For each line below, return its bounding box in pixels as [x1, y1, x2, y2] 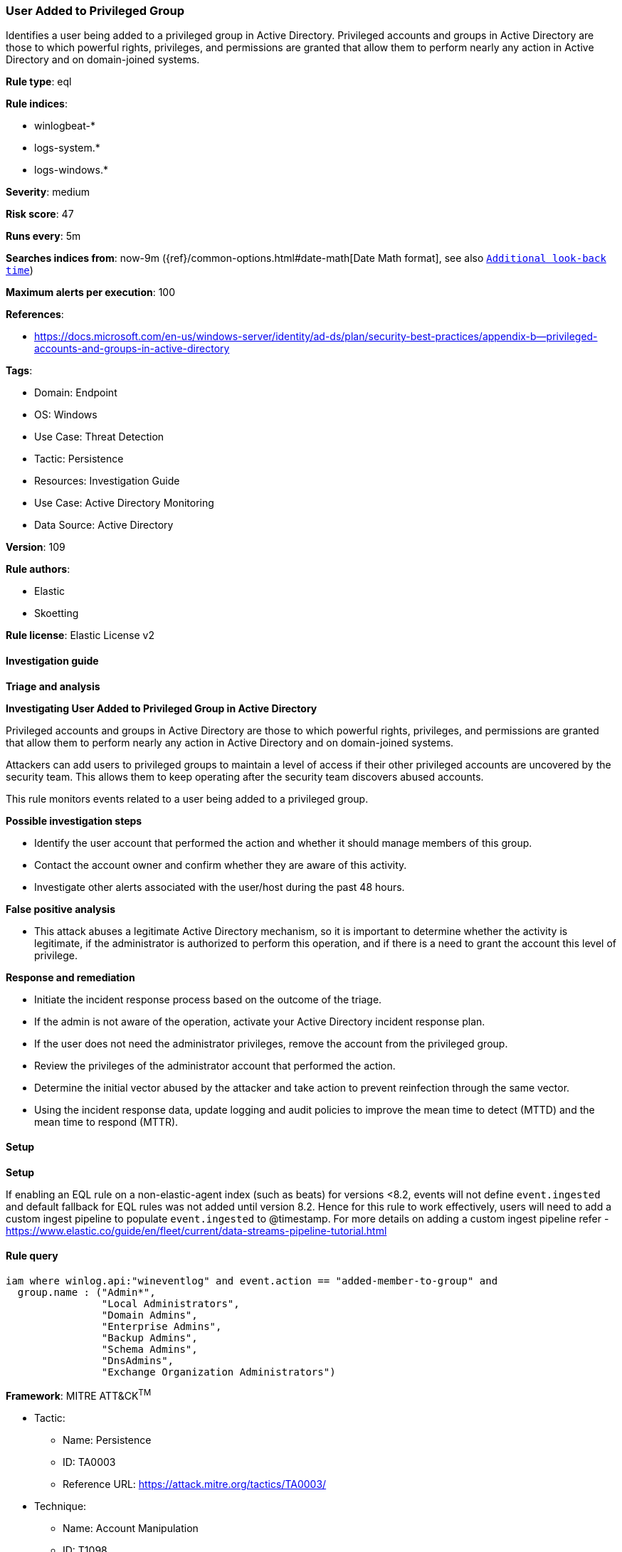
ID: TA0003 [63, 1455, 116, 1468]
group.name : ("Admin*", [17, 1287, 156, 1299]
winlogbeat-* [34, 120, 95, 132]
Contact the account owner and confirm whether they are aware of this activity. [34, 858, 407, 871]
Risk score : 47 [6, 208, 74, 221]
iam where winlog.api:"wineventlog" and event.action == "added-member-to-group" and [6, 1275, 498, 1287]
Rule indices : [6, 97, 68, 110]
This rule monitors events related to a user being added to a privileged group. [6, 792, 369, 805]
